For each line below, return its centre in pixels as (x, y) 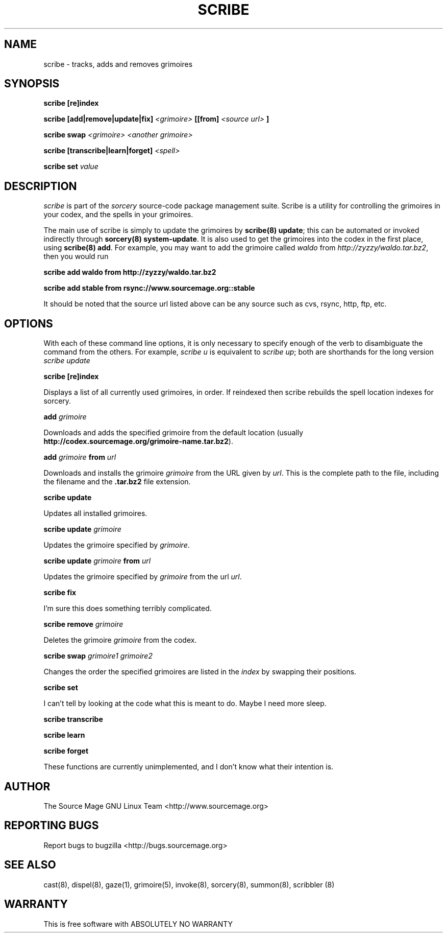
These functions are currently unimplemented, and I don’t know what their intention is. (189, 767)
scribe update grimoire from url (97, 561)
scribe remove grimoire (83, 624)
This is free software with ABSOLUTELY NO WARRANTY (138, 924)
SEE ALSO (30, 865)
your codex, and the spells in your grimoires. (118, 215)
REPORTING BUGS (52, 826)
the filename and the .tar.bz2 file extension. (117, 482)
